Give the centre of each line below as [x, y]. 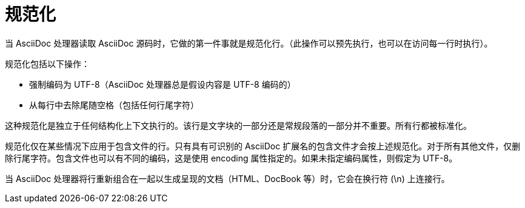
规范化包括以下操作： [47, 63]
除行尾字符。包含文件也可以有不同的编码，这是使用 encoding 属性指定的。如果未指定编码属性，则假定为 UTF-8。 [231, 158]
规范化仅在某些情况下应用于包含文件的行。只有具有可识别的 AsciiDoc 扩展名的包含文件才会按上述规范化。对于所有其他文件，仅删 [263, 146]
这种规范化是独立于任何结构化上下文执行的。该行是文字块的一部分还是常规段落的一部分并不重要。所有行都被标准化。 [238, 125]
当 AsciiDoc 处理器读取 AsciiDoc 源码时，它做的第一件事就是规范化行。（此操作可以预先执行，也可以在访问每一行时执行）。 [249, 43]
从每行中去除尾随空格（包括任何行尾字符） [114, 105]
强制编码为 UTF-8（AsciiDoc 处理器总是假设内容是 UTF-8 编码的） [162, 84]
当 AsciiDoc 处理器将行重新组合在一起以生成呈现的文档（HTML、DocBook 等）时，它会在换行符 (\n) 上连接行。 [227, 178]
